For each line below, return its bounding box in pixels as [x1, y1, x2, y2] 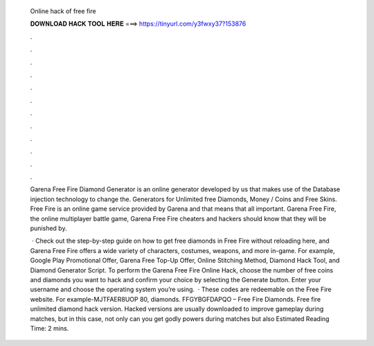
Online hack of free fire [30, 7, 96, 15]
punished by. [30, 224, 67, 232]
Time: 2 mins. [30, 324, 69, 332]
